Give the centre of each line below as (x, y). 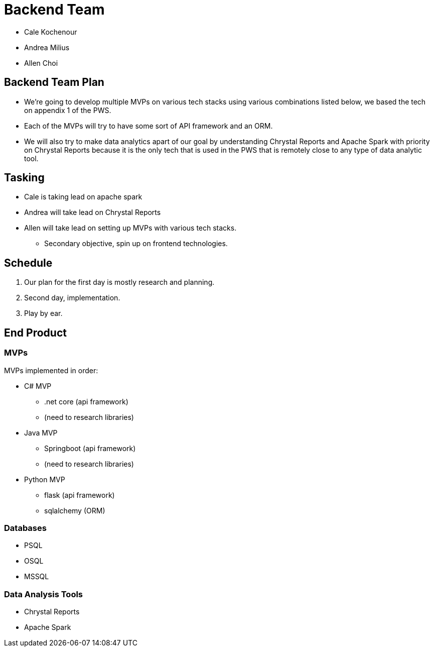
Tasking (24, 178)
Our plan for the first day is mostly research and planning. (119, 282)
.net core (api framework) (86, 401)
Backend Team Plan (54, 82)
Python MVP (45, 479)
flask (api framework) (80, 495)
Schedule (28, 263)
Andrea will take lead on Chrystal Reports (93, 212)
